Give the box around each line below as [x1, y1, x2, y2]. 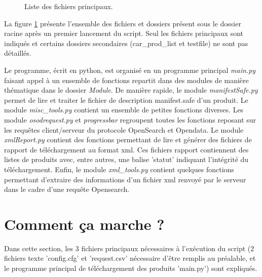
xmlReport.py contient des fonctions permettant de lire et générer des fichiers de [4, 134, 252, 145]
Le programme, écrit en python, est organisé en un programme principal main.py [4, 64, 256, 75]
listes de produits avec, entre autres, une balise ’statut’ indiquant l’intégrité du [4, 154, 249, 165]
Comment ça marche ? [4, 213, 165, 234]
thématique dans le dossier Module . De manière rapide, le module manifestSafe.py [4, 85, 258, 95]
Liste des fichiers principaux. [24, 1, 113, 11]
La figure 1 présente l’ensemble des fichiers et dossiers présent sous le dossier [4, 18, 241, 28]
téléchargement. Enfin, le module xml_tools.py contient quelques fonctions [4, 164, 234, 174]
